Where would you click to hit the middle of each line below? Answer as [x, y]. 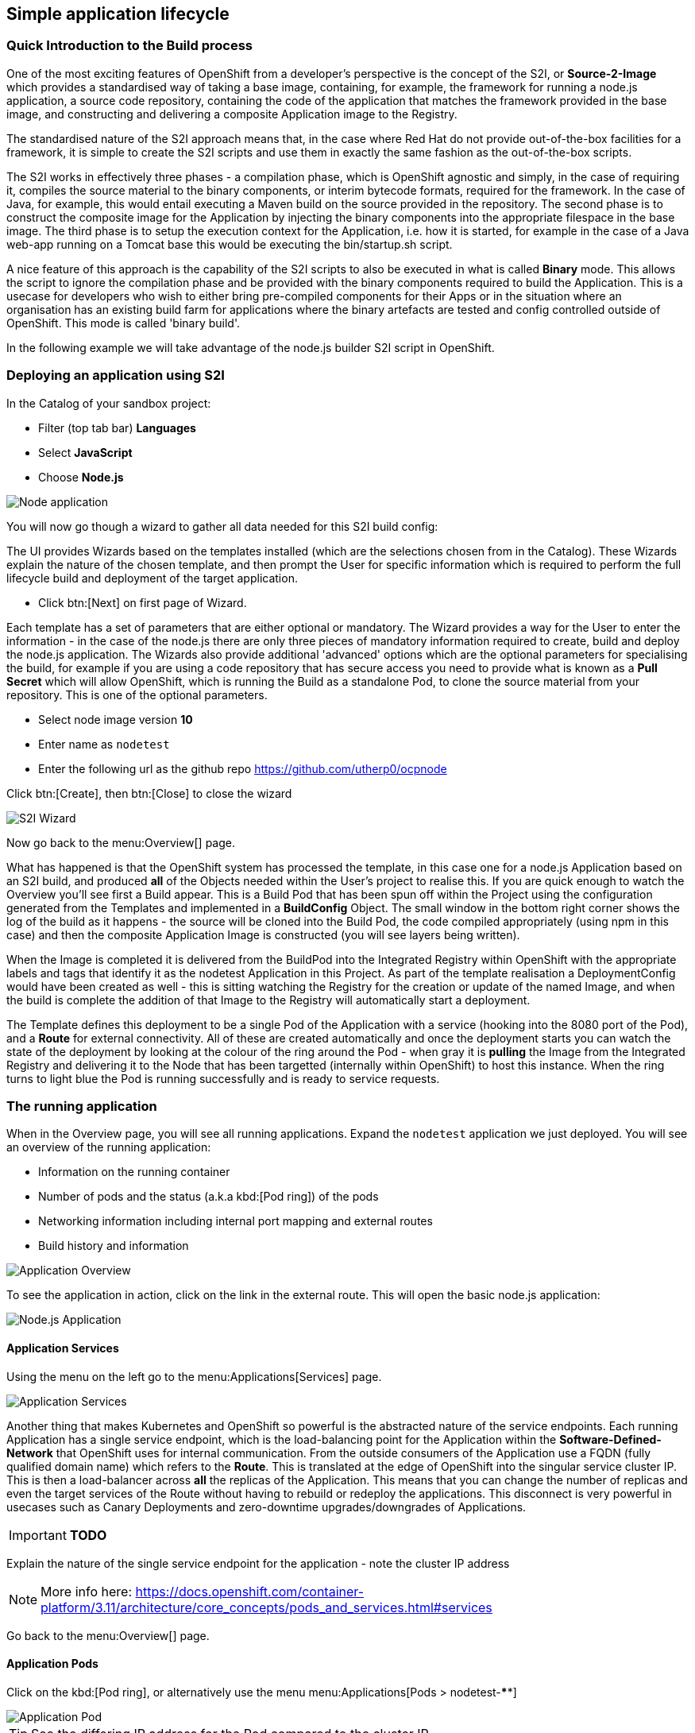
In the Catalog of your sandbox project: [109, 403]
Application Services [63, 1348]
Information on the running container [134, 1172]
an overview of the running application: [109, 1147]
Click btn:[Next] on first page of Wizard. [143, 602]
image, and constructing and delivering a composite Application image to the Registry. [232, 114]
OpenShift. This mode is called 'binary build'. [124, 323]
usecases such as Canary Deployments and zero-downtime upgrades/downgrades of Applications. [266, 1507]
